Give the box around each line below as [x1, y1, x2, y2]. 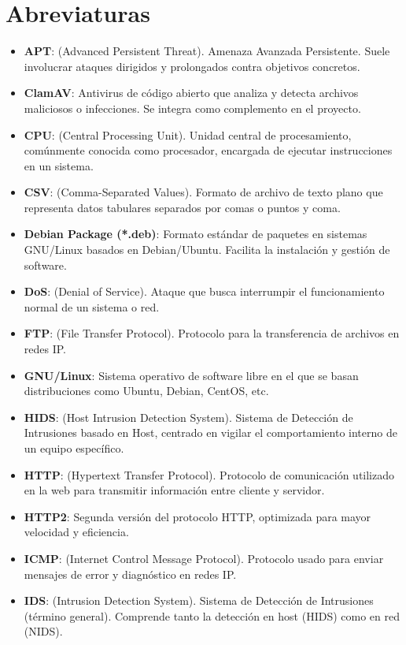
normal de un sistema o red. [24, 298, 160, 315]
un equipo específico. [24, 440, 124, 456]
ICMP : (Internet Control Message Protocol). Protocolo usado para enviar [24, 550, 384, 566]
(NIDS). [24, 623, 63, 639]
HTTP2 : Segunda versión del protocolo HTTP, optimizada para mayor [24, 508, 371, 524]
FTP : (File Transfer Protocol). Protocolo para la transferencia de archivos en [24, 325, 400, 341]
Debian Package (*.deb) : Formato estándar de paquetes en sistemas [24, 226, 367, 242]
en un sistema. [24, 157, 94, 173]
